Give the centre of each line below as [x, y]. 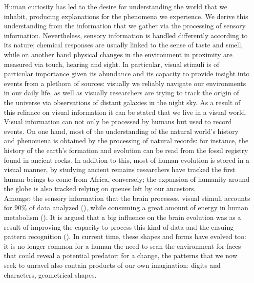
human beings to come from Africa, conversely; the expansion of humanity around [127, 179]
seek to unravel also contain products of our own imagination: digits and [112, 265]
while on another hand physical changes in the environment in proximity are [118, 54]
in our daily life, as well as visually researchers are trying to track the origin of [122, 93]
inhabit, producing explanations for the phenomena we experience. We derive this [126, 16]
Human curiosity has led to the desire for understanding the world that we [116, 6]
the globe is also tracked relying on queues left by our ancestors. [100, 188]
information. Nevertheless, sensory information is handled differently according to [126, 35]
